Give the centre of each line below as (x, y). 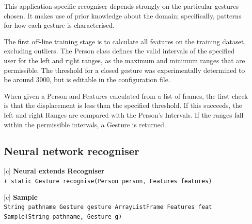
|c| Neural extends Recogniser (54, 171)
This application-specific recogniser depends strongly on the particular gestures (121, 6)
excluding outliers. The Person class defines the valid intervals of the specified (119, 51)
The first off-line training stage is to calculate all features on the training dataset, (125, 41)
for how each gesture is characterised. (59, 25)
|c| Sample (21, 197)
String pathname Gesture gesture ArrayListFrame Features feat (108, 207)
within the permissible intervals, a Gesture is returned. (85, 124)
